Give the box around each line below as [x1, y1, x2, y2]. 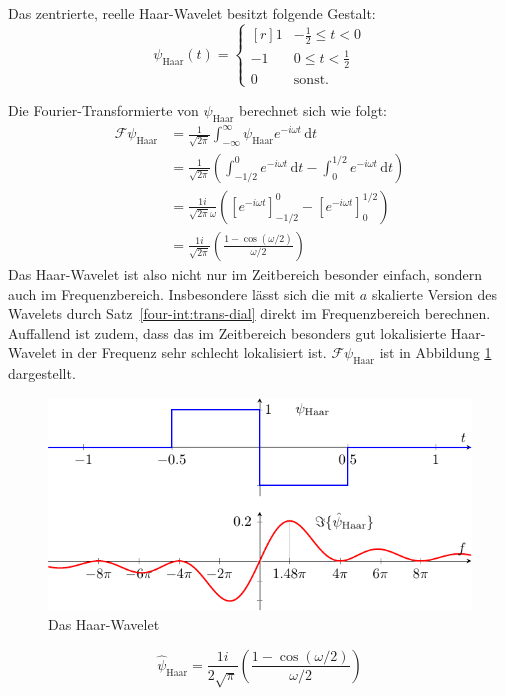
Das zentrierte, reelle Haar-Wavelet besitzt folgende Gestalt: [8, 3, 376, 23]
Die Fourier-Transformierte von [8, 99, 199, 120]
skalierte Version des [371, 283, 498, 304]
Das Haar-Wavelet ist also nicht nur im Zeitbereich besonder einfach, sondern [8, 264, 483, 284]
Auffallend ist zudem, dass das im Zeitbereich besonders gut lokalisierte [8, 322, 447, 343]
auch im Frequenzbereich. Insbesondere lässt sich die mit [8, 283, 356, 304]
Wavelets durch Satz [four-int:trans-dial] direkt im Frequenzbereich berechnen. [8, 303, 491, 324]
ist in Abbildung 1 [379, 342, 492, 363]
